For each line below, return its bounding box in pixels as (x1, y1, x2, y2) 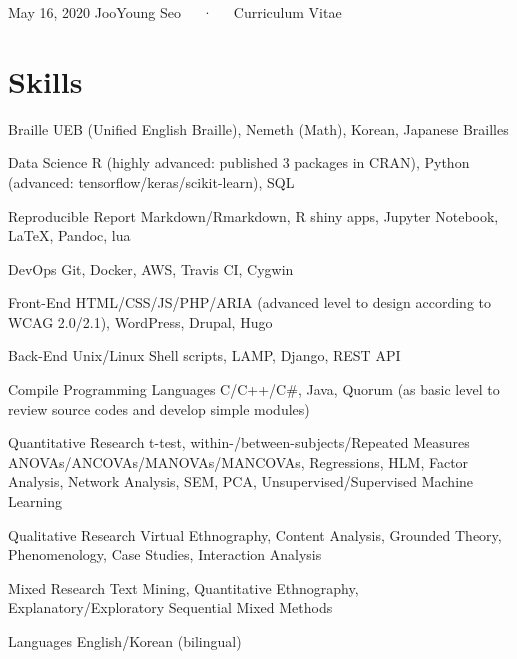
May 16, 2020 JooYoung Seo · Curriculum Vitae (8, 2, 342, 22)
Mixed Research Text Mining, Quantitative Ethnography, (8, 577, 359, 598)
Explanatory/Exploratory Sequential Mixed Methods (8, 597, 333, 618)
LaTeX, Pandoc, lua (8, 225, 131, 246)
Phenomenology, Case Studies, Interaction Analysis (8, 544, 322, 565)
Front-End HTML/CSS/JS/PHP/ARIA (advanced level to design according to (8, 292, 492, 313)
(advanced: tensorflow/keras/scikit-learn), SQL (8, 171, 295, 192)
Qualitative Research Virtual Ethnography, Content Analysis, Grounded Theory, (8, 524, 502, 545)
